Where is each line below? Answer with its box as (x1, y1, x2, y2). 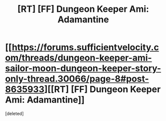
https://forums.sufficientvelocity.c (11, 42, 160, 53)
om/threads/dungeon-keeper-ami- (5, 52, 152, 64)
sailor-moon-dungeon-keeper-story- (5, 63, 162, 74)
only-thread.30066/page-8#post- (5, 73, 149, 84)
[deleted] (5, 110, 24, 117)
